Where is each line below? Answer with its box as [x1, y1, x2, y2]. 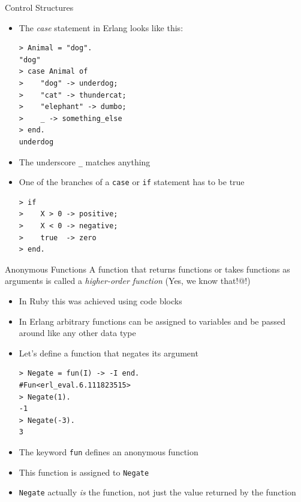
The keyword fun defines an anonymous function [19, 445, 198, 458]
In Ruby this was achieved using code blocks [19, 295, 182, 307]
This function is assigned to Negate [19, 465, 149, 478]
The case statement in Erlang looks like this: [19, 21, 183, 34]
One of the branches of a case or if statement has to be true [19, 176, 245, 188]
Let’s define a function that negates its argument [19, 346, 198, 359]
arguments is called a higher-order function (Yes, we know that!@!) [5, 274, 251, 287]
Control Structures [5, 1, 74, 13]
